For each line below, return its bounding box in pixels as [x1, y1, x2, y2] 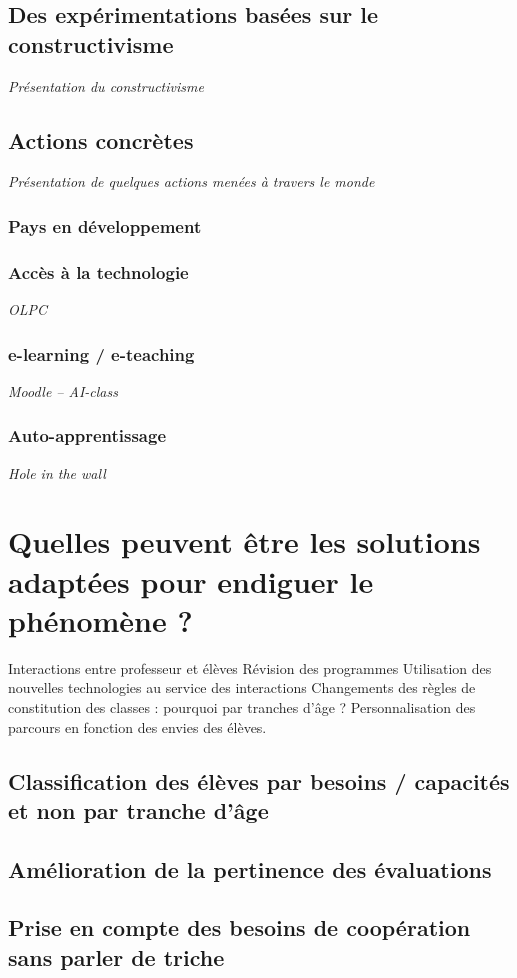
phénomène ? [8, 599, 193, 640]
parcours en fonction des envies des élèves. [8, 716, 267, 737]
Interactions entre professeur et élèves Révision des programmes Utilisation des [8, 657, 492, 678]
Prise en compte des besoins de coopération [8, 912, 471, 943]
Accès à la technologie [8, 259, 189, 284]
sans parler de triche [8, 941, 225, 972]
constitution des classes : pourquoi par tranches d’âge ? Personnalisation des [8, 696, 476, 717]
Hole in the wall [8, 462, 106, 483]
